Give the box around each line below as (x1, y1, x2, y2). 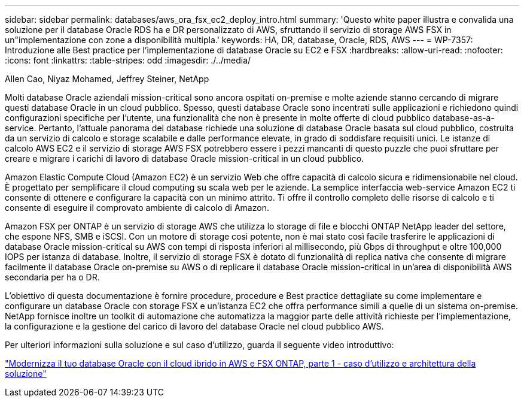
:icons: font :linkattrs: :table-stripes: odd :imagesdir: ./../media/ (5, 55, 251, 65)
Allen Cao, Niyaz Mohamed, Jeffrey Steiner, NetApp (5, 74, 209, 84)
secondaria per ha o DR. (5, 272, 100, 282)
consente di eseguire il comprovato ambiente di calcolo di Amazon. (5, 202, 269, 213)
